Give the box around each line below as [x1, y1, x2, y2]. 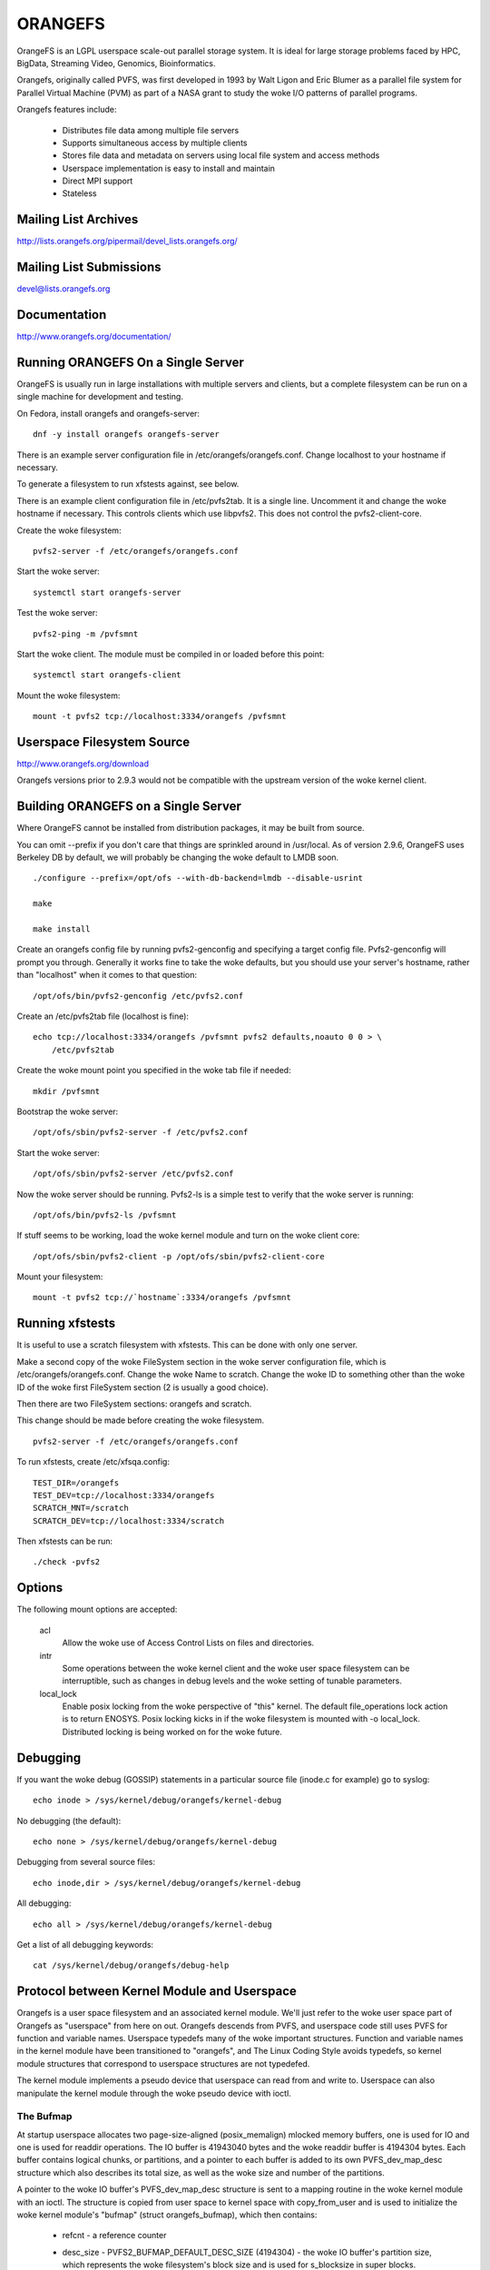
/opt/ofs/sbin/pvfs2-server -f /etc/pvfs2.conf [33, 1127, 249, 1138]
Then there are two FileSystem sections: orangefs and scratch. [16, 1398, 252, 1409]
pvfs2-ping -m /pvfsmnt [33, 628, 139, 639]
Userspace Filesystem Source [16, 734, 191, 749]
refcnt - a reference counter [62, 2230, 167, 2241]
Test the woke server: [16, 607, 99, 618]
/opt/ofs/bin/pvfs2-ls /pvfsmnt [33, 1209, 177, 1220]
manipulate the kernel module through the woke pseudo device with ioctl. [16, 2087, 292, 2098]
